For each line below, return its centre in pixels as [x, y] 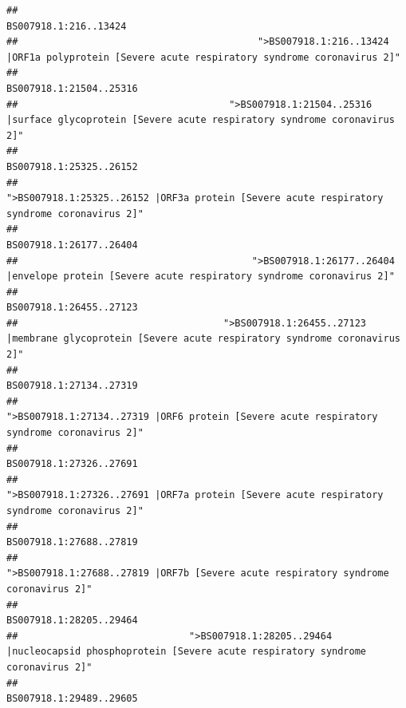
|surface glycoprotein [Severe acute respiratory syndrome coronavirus [201, 120]
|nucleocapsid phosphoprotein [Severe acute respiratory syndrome [187, 652]
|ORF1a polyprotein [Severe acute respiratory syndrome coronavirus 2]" [203, 57]
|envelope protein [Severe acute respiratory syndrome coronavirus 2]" [201, 277]
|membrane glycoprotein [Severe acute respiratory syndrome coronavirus [203, 339]
